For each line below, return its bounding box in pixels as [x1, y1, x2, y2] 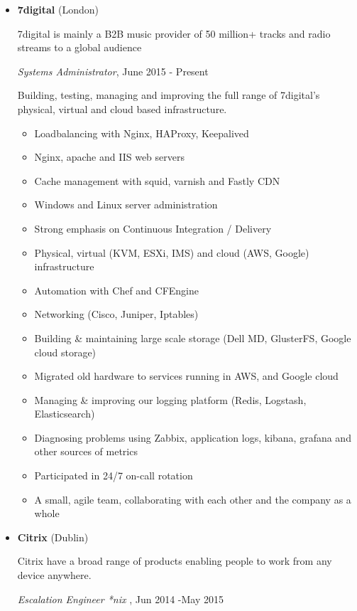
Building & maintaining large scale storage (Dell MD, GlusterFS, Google [34, 330, 351, 345]
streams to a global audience [17, 40, 142, 55]
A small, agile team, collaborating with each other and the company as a [34, 492, 351, 506]
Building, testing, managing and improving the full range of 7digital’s [17, 87, 320, 102]
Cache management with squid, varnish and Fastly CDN [34, 173, 280, 188]
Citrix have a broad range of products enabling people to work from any [17, 553, 332, 568]
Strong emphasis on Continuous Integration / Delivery [34, 221, 272, 235]
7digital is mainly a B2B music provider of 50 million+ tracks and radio [17, 26, 331, 41]
